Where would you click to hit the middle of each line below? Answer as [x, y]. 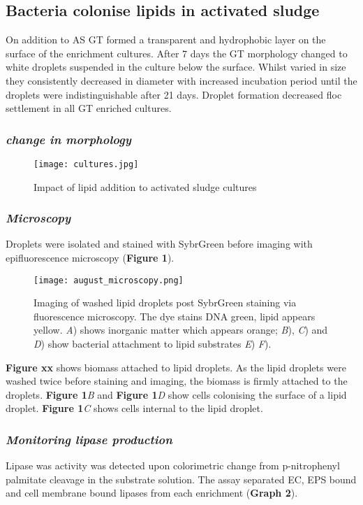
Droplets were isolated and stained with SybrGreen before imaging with [159, 244]
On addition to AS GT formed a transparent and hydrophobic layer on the [166, 40]
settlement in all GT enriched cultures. [89, 108]
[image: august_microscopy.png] [109, 280]
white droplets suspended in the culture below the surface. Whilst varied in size [176, 67]
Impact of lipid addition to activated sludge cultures [145, 186]
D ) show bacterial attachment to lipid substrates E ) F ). [153, 344]
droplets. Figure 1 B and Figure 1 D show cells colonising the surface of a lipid [176, 394]
